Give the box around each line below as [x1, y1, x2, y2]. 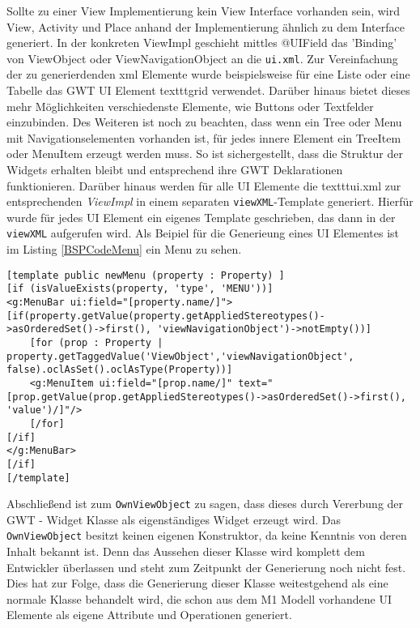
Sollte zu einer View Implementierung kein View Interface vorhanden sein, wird [6, 2, 400, 19]
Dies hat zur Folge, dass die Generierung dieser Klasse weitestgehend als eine [6, 575, 388, 592]
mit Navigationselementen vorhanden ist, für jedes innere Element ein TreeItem [6, 129, 401, 146]
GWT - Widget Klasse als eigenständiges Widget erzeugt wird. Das [6, 511, 342, 528]
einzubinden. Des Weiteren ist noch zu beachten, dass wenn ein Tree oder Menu [6, 113, 402, 130]
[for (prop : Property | [29, 336, 163, 348]
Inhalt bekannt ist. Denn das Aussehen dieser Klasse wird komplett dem [6, 543, 365, 560]
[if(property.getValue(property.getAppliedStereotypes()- [6, 310, 325, 322]
